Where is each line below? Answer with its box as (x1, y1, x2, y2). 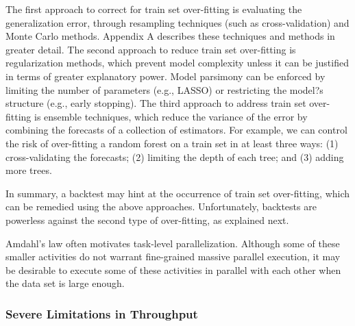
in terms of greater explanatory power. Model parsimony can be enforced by (5, 68, 326, 83)
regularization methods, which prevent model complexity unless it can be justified (5, 55, 349, 70)
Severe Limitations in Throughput (5, 305, 198, 322)
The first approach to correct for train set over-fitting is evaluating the (5, 2, 302, 16)
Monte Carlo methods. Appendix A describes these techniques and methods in (5, 29, 335, 43)
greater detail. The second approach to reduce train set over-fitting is (5, 42, 296, 56)
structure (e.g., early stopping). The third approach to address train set (5, 96, 306, 110)
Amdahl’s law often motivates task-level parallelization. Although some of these (5, 236, 340, 250)
